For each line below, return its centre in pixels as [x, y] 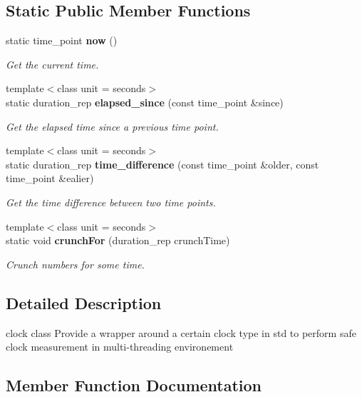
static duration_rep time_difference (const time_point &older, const [162, 164]
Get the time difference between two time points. [111, 202]
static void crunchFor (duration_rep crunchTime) [118, 240]
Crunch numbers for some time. [75, 264]
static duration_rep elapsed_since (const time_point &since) [145, 102]
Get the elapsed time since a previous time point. [112, 126]
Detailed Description [84, 302]
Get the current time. [52, 64]
